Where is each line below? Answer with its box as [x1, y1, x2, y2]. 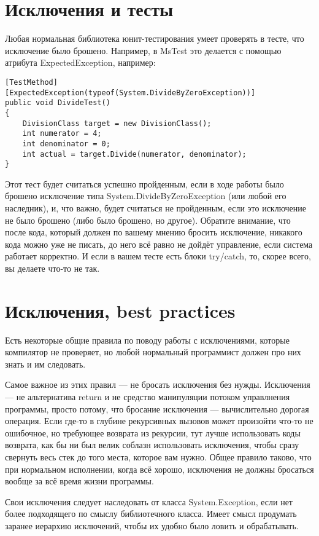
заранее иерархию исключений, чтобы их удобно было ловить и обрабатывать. [5, 519, 299, 532]
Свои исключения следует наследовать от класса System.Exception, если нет [5, 495, 293, 508]
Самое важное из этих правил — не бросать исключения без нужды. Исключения [5, 378, 310, 391]
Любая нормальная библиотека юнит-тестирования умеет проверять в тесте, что [5, 32, 304, 45]
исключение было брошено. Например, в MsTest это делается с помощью [5, 44, 282, 57]
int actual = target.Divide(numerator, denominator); [22, 149, 247, 159]
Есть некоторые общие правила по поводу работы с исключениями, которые [5, 333, 290, 346]
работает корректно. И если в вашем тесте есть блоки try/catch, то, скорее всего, [5, 250, 311, 262]
